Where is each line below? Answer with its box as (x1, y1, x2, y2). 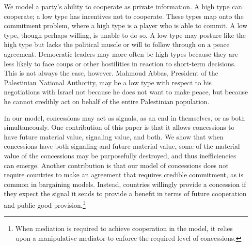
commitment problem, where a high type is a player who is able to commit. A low (4, 20, 248, 31)
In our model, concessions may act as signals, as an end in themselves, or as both (4, 112, 245, 123)
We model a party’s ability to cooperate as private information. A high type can (4, 1, 242, 11)
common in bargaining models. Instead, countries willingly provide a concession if (4, 179, 246, 189)
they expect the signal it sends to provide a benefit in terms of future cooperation (4, 188, 247, 199)
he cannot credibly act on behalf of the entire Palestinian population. (4, 96, 209, 106)
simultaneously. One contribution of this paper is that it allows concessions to (4, 122, 235, 132)
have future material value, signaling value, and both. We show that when (4, 131, 223, 141)
